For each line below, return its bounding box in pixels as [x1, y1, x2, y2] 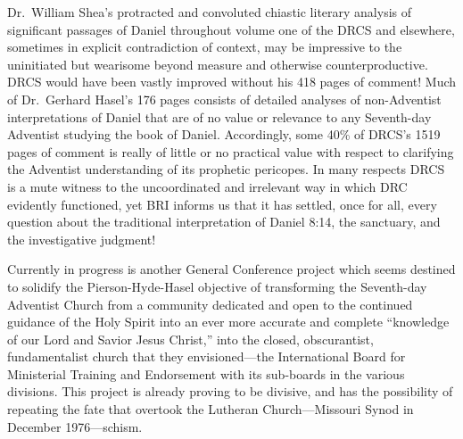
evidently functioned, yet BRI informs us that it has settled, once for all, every [7, 195, 437, 213]
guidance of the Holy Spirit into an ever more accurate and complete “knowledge [7, 312, 450, 331]
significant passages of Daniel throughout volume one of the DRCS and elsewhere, [7, 20, 455, 38]
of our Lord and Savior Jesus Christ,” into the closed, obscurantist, [7, 329, 374, 348]
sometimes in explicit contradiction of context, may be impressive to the [7, 37, 402, 56]
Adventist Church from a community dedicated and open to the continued [7, 294, 413, 313]
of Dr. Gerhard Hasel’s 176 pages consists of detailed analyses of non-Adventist [7, 89, 442, 108]
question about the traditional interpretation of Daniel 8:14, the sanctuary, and [7, 212, 441, 231]
